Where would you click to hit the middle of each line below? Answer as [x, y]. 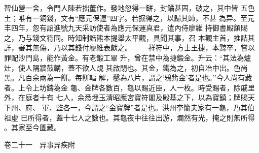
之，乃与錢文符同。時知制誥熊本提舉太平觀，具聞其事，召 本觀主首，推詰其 [129, 37]
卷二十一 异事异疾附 [40, 144]
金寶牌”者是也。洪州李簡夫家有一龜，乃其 [178, 107]
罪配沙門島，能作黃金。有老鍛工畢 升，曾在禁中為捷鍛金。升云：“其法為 [124, 57]
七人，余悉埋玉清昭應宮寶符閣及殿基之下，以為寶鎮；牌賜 [152, 97]
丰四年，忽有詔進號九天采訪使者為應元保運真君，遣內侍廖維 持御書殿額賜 [126, 28]
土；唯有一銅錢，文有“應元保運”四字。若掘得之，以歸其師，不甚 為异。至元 [129, 18]
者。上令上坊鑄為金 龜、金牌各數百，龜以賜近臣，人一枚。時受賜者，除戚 [126, 87]
